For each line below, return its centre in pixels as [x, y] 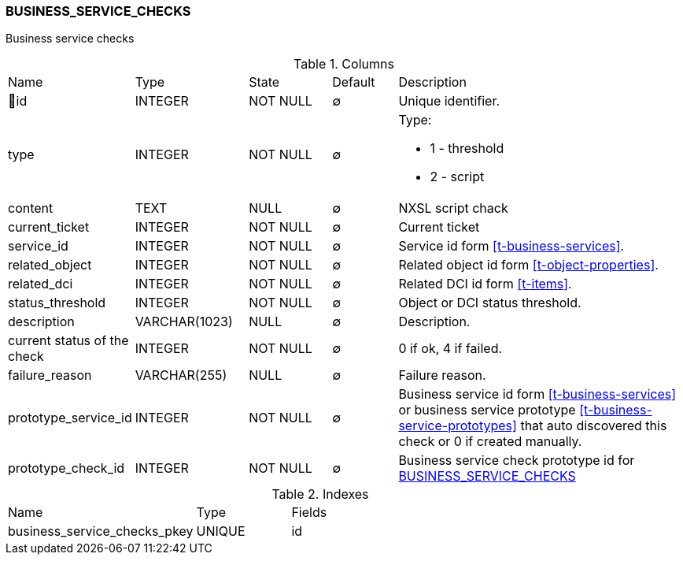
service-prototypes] [458, 426]
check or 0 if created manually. [490, 442]
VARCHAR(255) [181, 375]
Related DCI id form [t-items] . [485, 284]
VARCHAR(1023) [184, 322]
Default [354, 82]
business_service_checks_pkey [101, 531]
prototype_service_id [70, 418]
